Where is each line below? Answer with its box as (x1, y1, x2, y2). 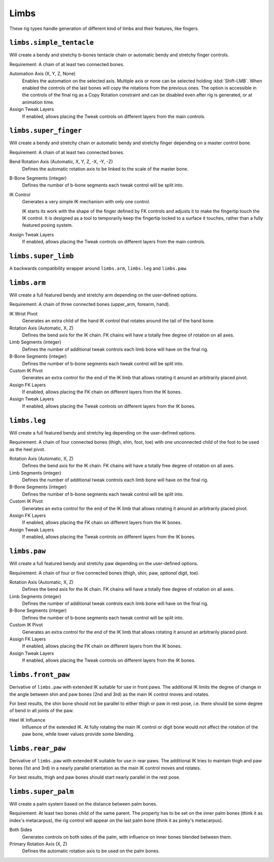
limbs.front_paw (9, 671, 70, 679)
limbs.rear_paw (9, 745, 66, 753)
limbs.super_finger (9, 127, 82, 135)
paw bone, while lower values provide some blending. (22, 731, 134, 737)
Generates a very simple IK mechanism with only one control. (22, 199, 151, 205)
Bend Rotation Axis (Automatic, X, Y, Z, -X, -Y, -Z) (9, 159, 113, 165)
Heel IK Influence (9, 717, 46, 723)
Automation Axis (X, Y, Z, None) (9, 71, 76, 77)
